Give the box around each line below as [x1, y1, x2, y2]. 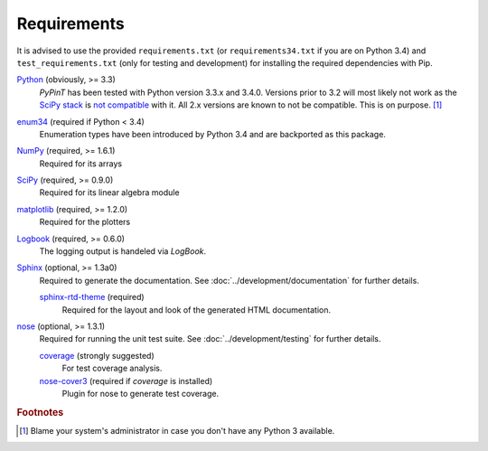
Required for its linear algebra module [39, 187, 180, 198]
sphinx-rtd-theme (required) [39, 292, 145, 303]
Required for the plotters [39, 217, 131, 228]
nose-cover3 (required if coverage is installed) [39, 375, 213, 386]
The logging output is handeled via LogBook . [39, 246, 207, 257]
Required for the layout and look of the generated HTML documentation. [61, 304, 332, 315]
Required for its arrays [39, 158, 122, 169]
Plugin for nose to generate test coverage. [61, 388, 220, 399]
